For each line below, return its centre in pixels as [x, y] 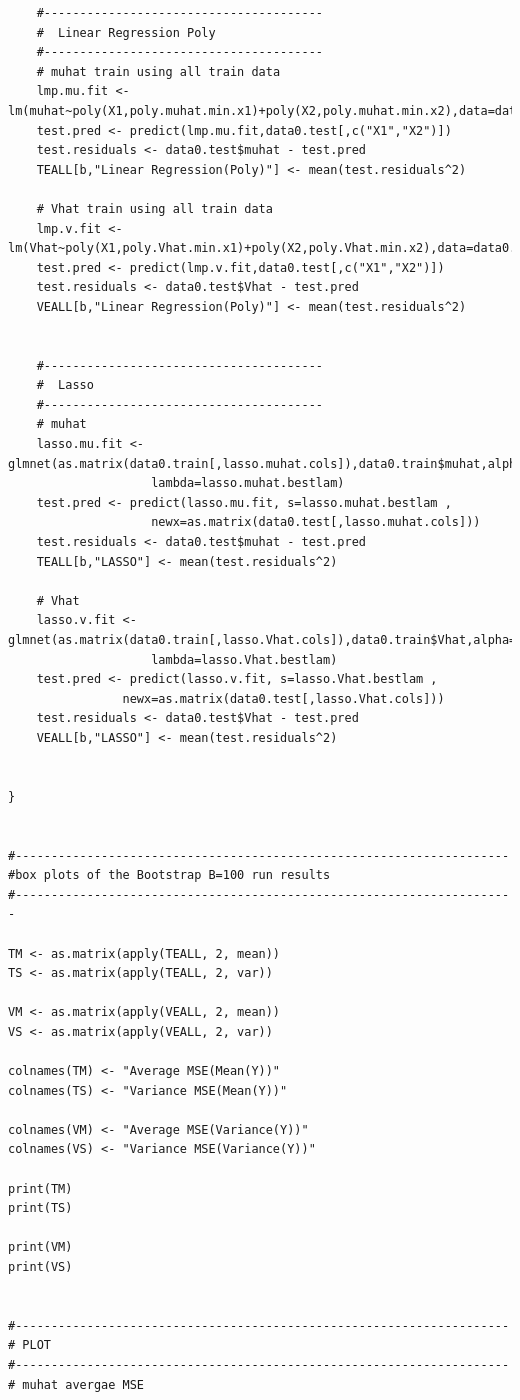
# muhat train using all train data [158, 71]
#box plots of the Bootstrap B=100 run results [169, 875]
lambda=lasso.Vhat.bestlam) [244, 659]
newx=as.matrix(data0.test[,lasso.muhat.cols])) [316, 522]
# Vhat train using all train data [154, 208]
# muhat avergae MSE [76, 1384]
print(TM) [40, 1188]
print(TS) [40, 1208]
